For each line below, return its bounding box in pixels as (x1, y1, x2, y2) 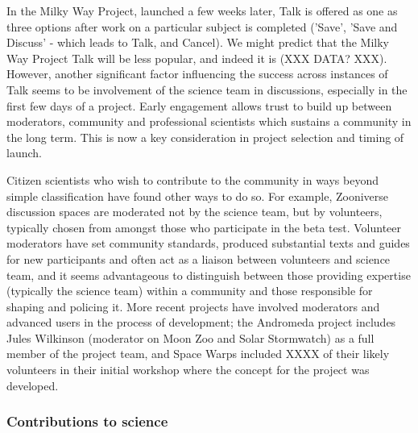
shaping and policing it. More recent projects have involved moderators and (6, 298, 380, 314)
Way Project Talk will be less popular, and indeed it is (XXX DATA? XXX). (6, 49, 387, 66)
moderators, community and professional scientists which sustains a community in (6, 113, 412, 130)
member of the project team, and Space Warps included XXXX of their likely (6, 345, 390, 362)
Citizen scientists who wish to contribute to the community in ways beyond (6, 171, 379, 188)
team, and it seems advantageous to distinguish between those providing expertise (6, 266, 411, 283)
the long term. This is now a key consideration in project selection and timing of (6, 128, 404, 145)
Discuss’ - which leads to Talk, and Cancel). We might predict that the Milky (6, 34, 389, 51)
